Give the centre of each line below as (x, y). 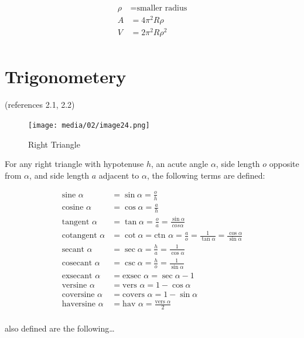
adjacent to (119, 175)
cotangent (79, 236)
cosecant (77, 263)
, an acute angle (180, 164)
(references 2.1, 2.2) (40, 105)
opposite (284, 164)
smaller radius (162, 8)
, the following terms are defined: (206, 175)
